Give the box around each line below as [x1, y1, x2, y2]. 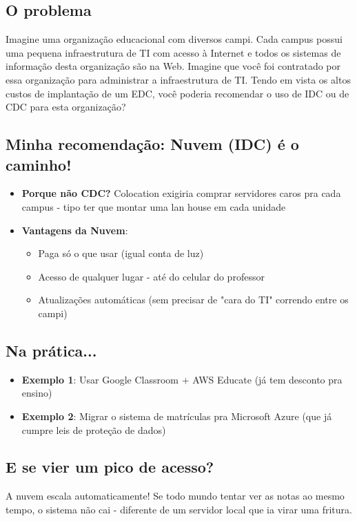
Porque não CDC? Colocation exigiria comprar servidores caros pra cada [21, 186, 341, 200]
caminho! [6, 153, 72, 175]
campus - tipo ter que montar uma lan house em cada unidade [21, 199, 286, 214]
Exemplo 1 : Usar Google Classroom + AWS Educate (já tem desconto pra [21, 372, 343, 386]
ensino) [21, 386, 52, 400]
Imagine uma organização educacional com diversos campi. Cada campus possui [6, 32, 343, 46]
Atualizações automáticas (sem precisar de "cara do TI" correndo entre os [38, 292, 349, 307]
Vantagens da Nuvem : [21, 222, 128, 237]
